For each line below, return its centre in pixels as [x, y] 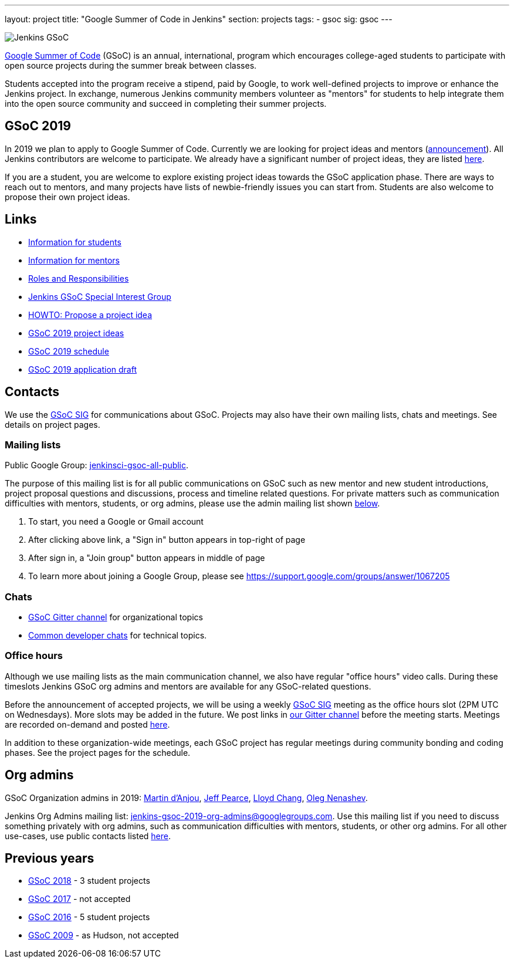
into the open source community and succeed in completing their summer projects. [166, 104]
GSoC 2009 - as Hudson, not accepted [104, 935]
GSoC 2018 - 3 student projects [89, 881]
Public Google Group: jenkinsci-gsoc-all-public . [97, 465]
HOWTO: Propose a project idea [90, 315]
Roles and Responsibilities [79, 278]
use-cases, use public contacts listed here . [88, 836]
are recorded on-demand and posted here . [87, 724]
